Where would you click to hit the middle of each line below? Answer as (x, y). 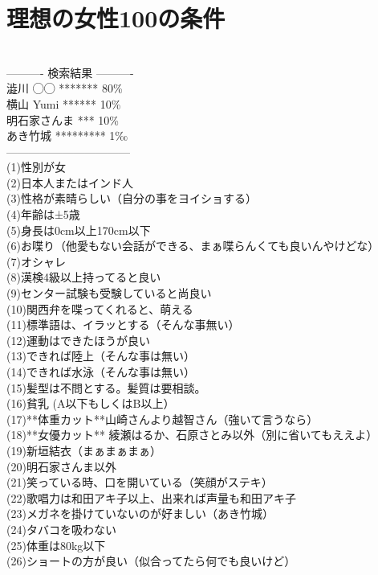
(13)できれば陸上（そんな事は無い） (101, 356)
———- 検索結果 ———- (70, 72)
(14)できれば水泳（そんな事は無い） (101, 372)
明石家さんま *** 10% (63, 119)
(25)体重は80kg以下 (56, 545)
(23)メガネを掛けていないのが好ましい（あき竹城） (140, 513)
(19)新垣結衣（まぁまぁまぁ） (84, 450)
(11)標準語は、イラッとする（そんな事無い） (123, 324)
